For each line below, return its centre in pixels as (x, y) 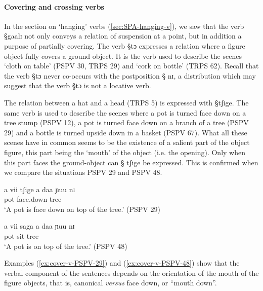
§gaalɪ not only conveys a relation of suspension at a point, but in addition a (123, 36)
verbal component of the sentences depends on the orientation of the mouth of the (131, 272)
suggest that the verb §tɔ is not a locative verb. (78, 85)
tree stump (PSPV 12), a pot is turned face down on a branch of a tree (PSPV (126, 122)
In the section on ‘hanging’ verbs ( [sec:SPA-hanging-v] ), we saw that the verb (124, 26)
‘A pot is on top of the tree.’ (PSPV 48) (66, 246)
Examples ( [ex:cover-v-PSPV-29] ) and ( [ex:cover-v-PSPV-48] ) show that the (122, 263)
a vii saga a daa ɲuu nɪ (39, 226)
